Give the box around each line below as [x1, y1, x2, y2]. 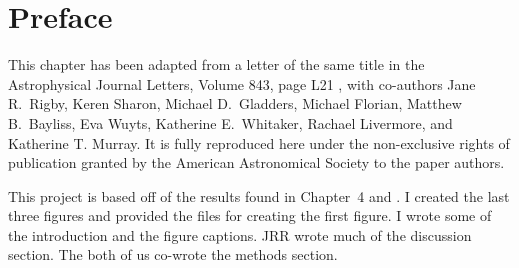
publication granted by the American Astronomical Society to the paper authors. [8, 152, 505, 173]
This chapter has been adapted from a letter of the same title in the [8, 54, 425, 75]
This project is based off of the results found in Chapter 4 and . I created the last [8, 185, 510, 206]
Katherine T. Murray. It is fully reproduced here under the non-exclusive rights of [8, 132, 510, 153]
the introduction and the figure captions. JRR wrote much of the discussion [8, 224, 472, 245]
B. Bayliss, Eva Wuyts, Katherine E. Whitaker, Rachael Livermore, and [8, 112, 453, 133]
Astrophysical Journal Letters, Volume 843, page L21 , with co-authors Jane [8, 73, 476, 94]
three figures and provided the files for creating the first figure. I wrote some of [8, 205, 492, 226]
